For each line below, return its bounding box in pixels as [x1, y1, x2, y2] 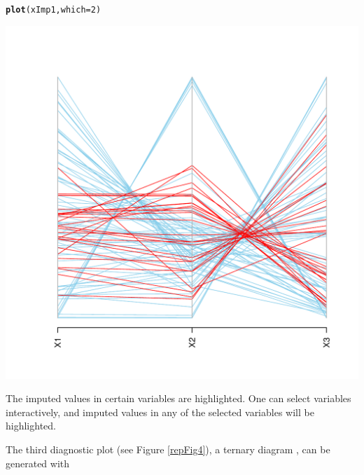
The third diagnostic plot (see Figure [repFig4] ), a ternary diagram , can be [6, 442, 330, 457]
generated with [6, 455, 70, 470]
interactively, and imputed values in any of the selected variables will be [6, 404, 314, 419]
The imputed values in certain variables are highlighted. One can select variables [6, 391, 351, 406]
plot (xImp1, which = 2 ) [6, 5, 101, 15]
